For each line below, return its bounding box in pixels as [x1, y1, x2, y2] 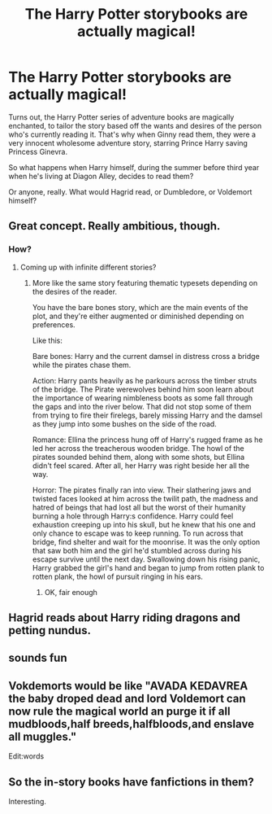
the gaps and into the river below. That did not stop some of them [32, 401, 252, 411]
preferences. [32, 319, 76, 330]
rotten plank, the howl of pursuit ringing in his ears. [32, 571, 203, 581]
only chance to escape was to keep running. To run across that [32, 528, 244, 538]
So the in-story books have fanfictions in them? [8, 775, 254, 789]
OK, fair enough [44, 587, 97, 597]
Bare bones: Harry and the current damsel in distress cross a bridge [32, 351, 260, 361]
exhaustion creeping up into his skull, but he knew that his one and [32, 519, 256, 529]
